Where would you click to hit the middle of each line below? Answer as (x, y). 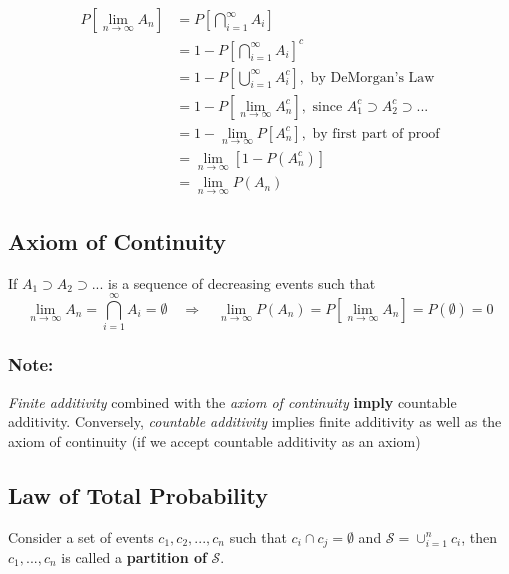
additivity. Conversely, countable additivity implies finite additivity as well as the (255, 421)
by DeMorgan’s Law (372, 77)
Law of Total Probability (138, 494)
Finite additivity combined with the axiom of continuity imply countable (232, 401)
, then (479, 536)
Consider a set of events (81, 536)
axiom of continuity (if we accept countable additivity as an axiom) (214, 440)
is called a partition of (134, 556)
